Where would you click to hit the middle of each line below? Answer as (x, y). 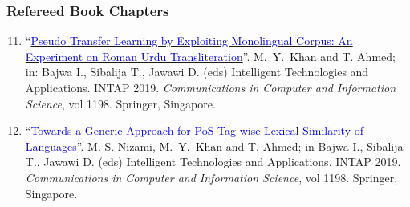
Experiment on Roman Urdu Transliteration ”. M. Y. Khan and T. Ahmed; (210, 56)
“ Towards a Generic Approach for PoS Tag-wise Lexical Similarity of (195, 130)
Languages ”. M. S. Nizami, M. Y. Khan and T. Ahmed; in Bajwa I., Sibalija (214, 146)
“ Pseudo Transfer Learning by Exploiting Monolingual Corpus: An (189, 41)
